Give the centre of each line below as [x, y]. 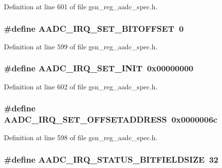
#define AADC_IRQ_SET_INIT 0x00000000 [99, 68]
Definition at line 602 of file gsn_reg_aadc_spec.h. [81, 86]
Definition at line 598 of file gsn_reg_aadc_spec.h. [81, 137]
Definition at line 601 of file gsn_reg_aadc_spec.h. [81, 6]
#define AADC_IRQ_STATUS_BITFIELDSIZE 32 [111, 159]
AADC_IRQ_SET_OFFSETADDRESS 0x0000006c [111, 119]
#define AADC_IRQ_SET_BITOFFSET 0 [94, 28]
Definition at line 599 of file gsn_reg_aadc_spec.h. [81, 46]
